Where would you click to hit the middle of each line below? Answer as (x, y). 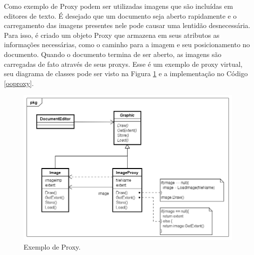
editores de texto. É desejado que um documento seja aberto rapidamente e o (120, 15)
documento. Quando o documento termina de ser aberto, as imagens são (113, 54)
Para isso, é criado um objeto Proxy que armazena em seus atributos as (112, 35)
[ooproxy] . (19, 83)
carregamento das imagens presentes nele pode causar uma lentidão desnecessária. (127, 25)
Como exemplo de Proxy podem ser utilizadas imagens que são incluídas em (119, 6)
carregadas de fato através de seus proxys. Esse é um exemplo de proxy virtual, (123, 64)
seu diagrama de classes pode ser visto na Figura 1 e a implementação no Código (126, 73)
